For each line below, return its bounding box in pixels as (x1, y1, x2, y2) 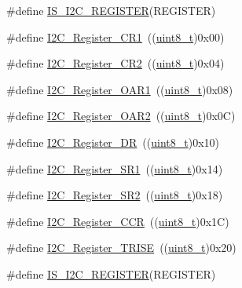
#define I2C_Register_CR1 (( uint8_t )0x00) (6, 28, 225, 45)
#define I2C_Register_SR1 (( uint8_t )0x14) (6, 160, 223, 177)
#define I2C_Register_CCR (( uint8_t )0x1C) (6, 213, 229, 229)
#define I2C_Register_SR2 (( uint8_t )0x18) (6, 187, 223, 203)
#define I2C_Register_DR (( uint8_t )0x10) (6, 133, 220, 150)
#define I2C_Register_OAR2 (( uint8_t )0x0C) (6, 108, 236, 124)
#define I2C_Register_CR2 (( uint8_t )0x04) (6, 55, 225, 71)
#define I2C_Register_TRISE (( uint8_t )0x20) (6, 239, 236, 256)
